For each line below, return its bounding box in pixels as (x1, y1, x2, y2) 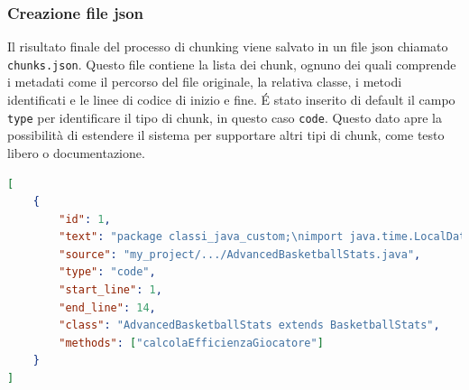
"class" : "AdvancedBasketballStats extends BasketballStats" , (59, 319, 440, 332)
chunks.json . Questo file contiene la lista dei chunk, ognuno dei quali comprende (7, 54, 456, 73)
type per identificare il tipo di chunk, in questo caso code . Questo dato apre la (7, 107, 442, 126)
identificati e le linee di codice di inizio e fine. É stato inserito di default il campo (7, 90, 455, 109)
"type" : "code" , (59, 265, 156, 279)
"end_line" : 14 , (59, 301, 156, 314)
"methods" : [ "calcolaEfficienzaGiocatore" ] (59, 336, 324, 349)
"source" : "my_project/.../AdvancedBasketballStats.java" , (59, 247, 421, 261)
